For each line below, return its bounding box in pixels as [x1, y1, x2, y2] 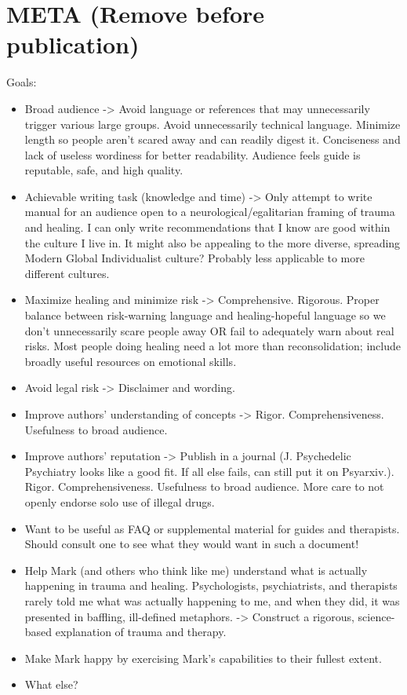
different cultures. [24, 265, 110, 281]
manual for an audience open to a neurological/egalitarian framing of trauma [24, 203, 395, 220]
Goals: [6, 74, 37, 90]
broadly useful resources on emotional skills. [24, 353, 237, 369]
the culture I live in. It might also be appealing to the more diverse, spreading [24, 234, 401, 251]
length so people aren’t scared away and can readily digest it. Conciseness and [24, 131, 401, 148]
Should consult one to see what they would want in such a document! [24, 536, 359, 552]
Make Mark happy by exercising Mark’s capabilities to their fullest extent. [24, 649, 382, 666]
